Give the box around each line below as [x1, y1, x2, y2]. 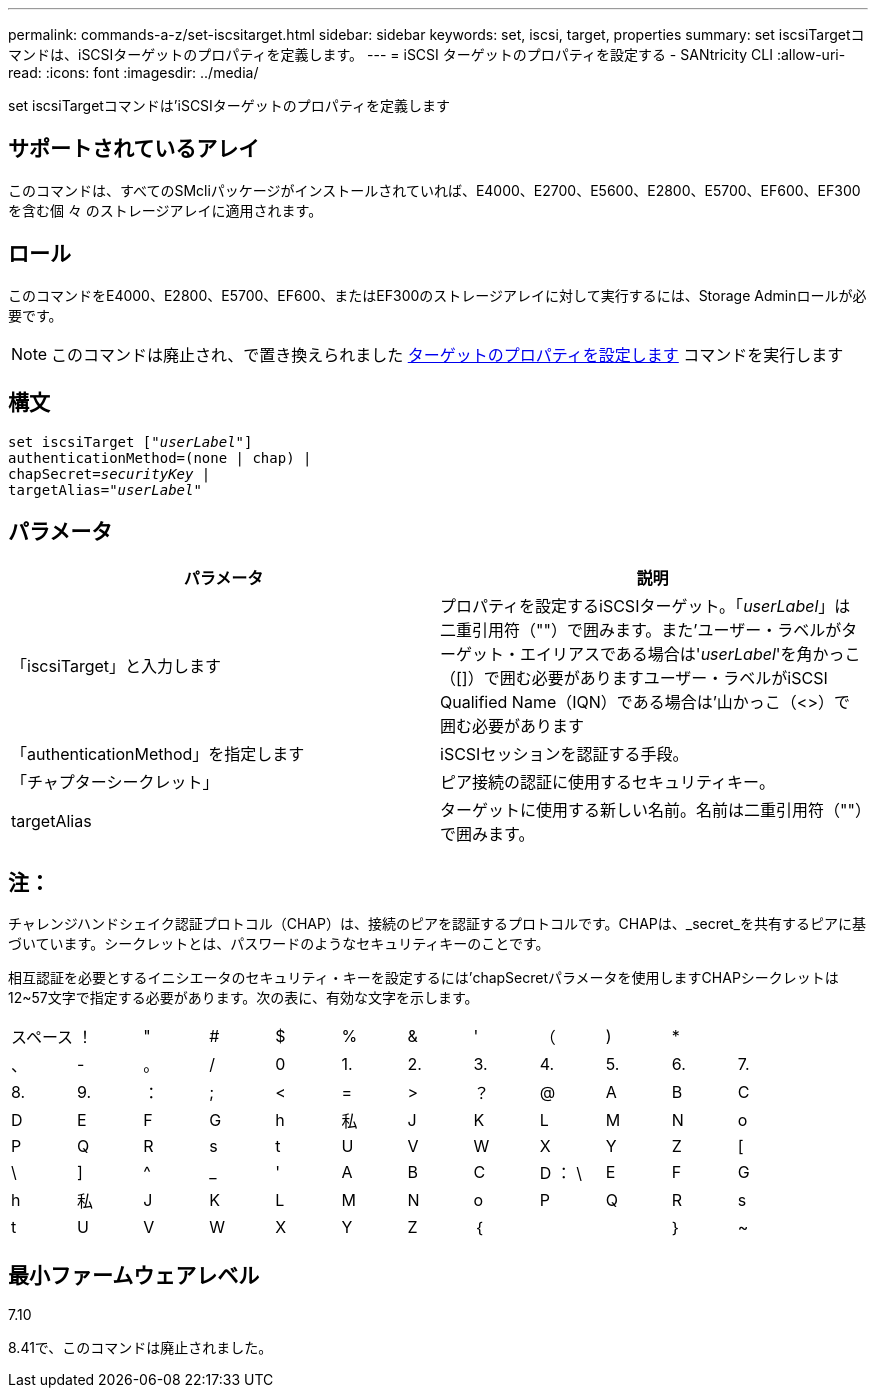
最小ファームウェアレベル [8, 1262, 260, 1288]
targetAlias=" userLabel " [8, 481, 202, 498]
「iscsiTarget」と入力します [11, 656, 222, 677]
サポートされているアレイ [8, 136, 260, 162]
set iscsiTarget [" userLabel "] [8, 433, 253, 450]
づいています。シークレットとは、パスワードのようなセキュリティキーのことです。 [8, 935, 550, 953]
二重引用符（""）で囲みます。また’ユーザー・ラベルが [440, 620, 842, 641]
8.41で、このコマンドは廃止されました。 [8, 1339, 273, 1357]
